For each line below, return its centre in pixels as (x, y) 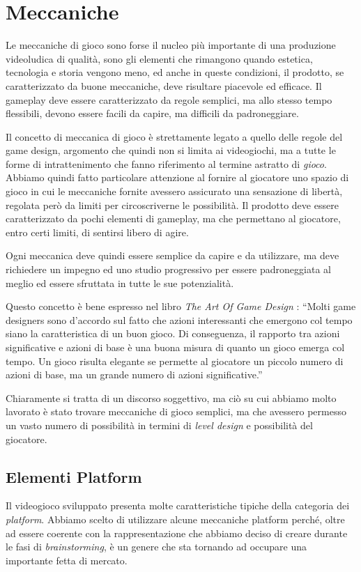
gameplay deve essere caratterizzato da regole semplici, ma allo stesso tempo (169, 99)
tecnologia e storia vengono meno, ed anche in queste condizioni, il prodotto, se (175, 72)
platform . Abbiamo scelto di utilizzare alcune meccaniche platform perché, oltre (175, 519)
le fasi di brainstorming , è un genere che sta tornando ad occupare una (156, 547)
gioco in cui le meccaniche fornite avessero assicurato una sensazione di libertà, (174, 191)
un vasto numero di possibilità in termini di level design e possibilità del (159, 425)
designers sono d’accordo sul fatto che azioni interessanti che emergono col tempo (179, 319)
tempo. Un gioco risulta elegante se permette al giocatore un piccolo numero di (175, 361)
